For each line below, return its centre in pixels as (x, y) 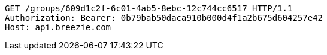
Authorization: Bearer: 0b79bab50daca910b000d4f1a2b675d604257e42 (164, 18)
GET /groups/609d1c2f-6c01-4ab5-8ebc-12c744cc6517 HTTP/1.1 (149, 8)
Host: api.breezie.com (58, 27)
